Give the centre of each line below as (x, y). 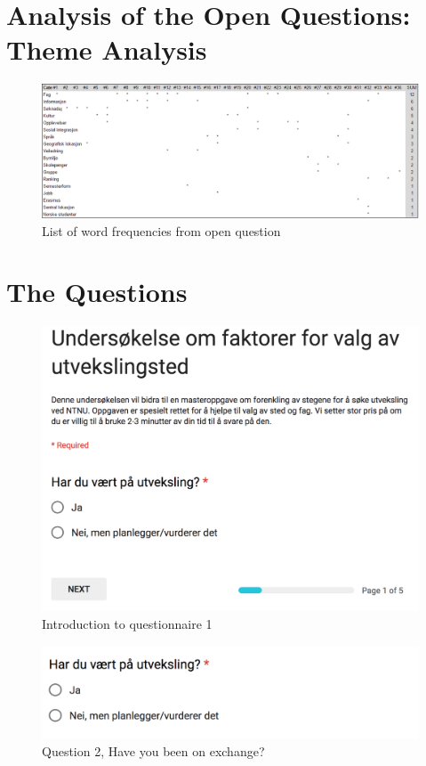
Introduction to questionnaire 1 (127, 623)
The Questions (97, 292)
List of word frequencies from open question (161, 230)
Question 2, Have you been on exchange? (153, 750)
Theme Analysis (107, 49)
